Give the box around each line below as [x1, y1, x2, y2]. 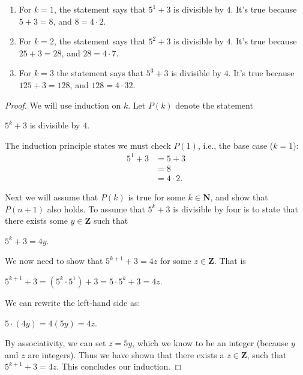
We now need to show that [5, 254, 103, 267]
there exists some [5, 214, 68, 227]
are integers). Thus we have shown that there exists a [28, 348, 224, 361]
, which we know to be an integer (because [132, 337, 289, 349]
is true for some [128, 190, 185, 203]
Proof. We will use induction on [5, 98, 121, 111]
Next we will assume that [5, 190, 98, 203]
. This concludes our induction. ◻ [56, 360, 182, 373]
